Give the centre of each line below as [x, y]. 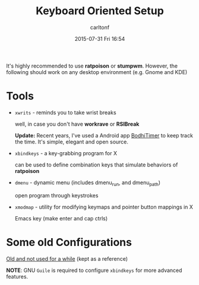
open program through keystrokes [56, 195]
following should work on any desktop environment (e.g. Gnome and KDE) [97, 72]
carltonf [100, 27]
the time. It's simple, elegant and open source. [72, 142]
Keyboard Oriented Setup [100, 11]
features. [17, 276]
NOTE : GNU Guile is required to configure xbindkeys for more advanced [94, 270]
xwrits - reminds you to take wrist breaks [66, 112]
